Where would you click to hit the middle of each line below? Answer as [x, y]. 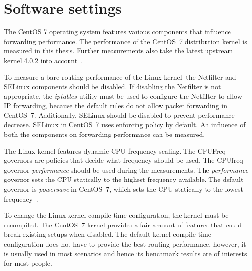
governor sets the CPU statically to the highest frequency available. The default [124, 179]
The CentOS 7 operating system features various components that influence [117, 32]
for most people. [28, 263]
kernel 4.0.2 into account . [44, 60]
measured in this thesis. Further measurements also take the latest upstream [119, 51]
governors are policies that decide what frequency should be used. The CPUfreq [124, 160]
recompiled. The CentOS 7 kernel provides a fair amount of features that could [123, 224]
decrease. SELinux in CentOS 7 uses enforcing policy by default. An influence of [125, 124]
